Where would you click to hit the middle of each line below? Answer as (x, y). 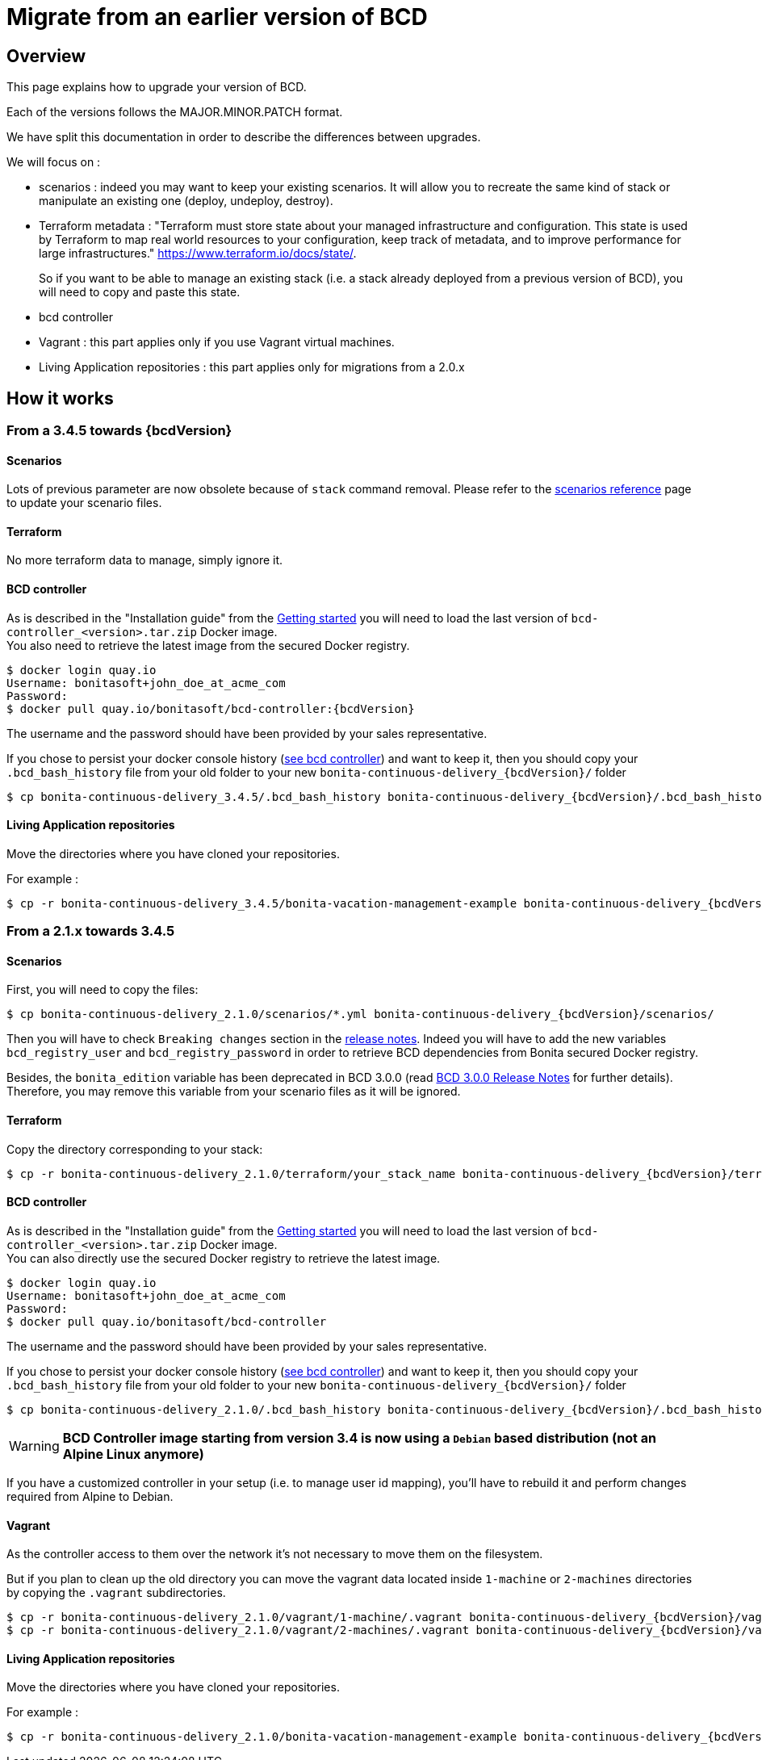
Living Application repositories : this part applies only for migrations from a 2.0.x (252, 367)
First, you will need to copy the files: (103, 990)
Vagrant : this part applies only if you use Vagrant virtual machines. (217, 342)
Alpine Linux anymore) (133, 1454)
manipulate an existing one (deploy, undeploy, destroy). (186, 201)
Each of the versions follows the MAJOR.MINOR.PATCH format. (175, 112)
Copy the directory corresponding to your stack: (135, 1149)
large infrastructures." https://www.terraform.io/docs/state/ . (198, 254)
